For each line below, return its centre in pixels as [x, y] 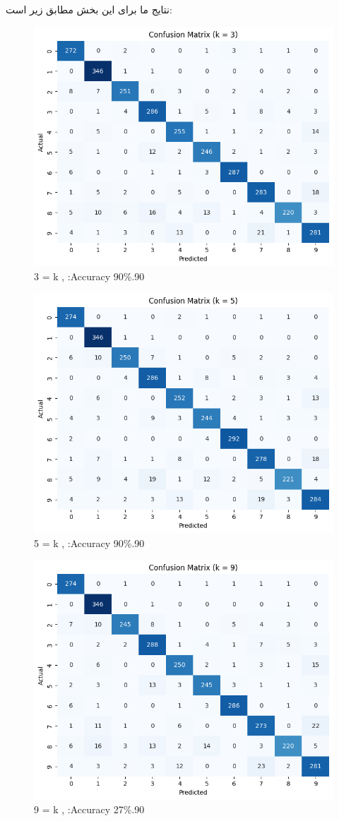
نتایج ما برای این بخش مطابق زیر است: [89, 9]
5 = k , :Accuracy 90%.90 [89, 543]
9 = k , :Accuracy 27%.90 [89, 809]
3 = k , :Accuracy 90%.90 [89, 276]
